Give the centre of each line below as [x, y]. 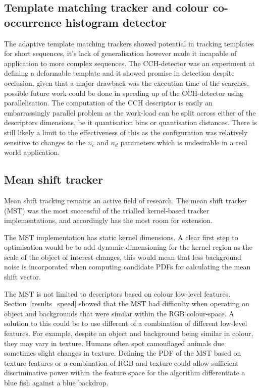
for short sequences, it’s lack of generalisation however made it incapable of [120, 53]
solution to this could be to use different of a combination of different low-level [126, 323]
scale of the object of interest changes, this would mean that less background [123, 257]
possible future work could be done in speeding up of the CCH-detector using [124, 93]
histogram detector [116, 22]
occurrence [33, 22]
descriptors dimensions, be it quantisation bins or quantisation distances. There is [130, 122]
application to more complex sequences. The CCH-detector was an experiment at [129, 63]
